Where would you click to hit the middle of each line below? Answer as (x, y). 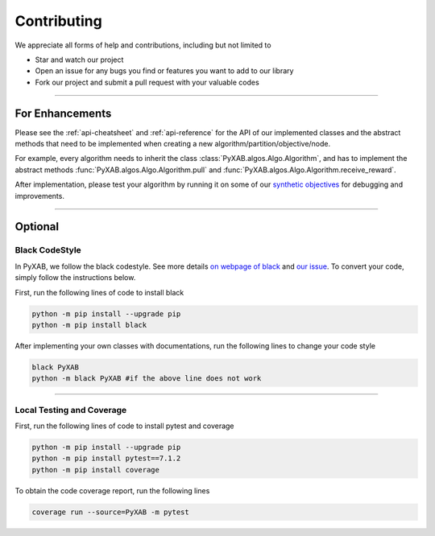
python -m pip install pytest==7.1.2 (106, 458)
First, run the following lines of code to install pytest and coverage (124, 426)
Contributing (58, 21)
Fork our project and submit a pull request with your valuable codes (147, 82)
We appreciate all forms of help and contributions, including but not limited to (143, 45)
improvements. (39, 196)
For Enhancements (63, 113)
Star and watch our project (79, 60)
